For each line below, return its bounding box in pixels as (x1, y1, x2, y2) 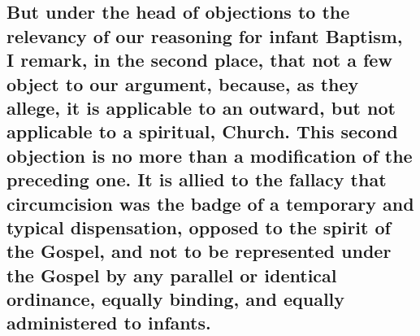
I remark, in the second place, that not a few (6, 47, 392, 72)
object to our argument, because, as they (6, 71, 359, 96)
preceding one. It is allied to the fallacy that (6, 167, 387, 192)
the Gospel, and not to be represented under (6, 238, 392, 264)
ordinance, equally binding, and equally (6, 286, 345, 312)
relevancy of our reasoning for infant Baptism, (6, 23, 403, 48)
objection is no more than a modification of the (6, 142, 413, 168)
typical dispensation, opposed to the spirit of (6, 214, 391, 239)
